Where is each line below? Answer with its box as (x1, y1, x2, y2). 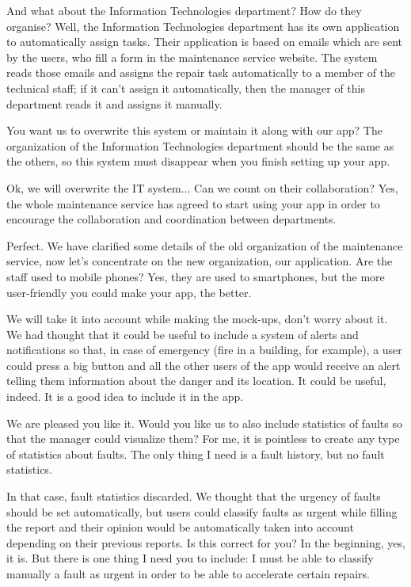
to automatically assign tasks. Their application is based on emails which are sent (6, 33, 402, 50)
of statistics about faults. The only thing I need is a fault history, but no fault (6, 445, 385, 462)
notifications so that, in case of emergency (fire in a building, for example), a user (6, 341, 402, 358)
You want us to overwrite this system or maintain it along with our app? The (6, 122, 382, 139)
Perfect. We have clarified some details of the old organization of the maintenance (6, 237, 403, 253)
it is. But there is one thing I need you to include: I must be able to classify (6, 550, 374, 566)
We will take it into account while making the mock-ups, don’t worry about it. (6, 311, 388, 327)
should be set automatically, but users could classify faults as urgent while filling (6, 503, 398, 520)
